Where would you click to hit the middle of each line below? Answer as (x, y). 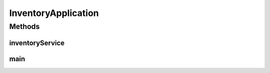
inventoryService (37, 43)
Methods (24, 26)
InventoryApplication (54, 13)
